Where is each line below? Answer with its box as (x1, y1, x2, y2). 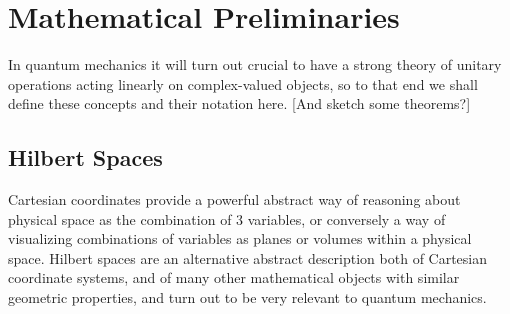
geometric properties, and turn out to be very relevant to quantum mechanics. (8, 287, 487, 308)
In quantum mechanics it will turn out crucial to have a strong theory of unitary (8, 54, 502, 75)
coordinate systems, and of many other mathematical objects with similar (8, 267, 460, 288)
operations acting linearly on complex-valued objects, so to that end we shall (8, 73, 478, 94)
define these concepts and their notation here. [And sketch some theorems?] (8, 93, 471, 114)
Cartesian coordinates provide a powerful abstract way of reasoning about (8, 189, 461, 210)
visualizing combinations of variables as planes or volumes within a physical (8, 228, 472, 249)
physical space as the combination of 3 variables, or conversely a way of (8, 208, 446, 229)
